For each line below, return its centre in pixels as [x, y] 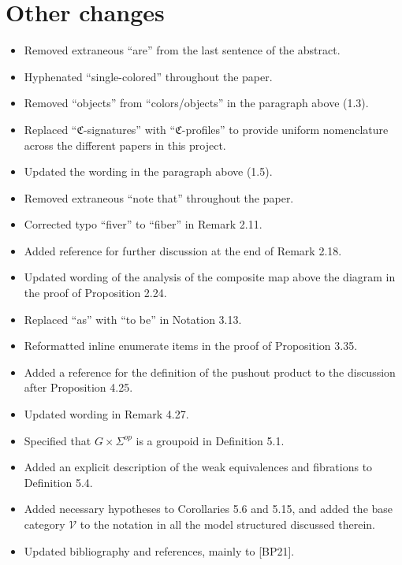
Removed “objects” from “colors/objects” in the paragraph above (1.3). [196, 103]
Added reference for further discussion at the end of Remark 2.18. [183, 250]
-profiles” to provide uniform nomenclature [285, 129]
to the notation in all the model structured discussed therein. [227, 524]
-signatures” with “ [130, 129]
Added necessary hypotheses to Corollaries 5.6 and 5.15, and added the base [208, 509]
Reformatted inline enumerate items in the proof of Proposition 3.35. [191, 346]
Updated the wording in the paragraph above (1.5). [148, 171]
